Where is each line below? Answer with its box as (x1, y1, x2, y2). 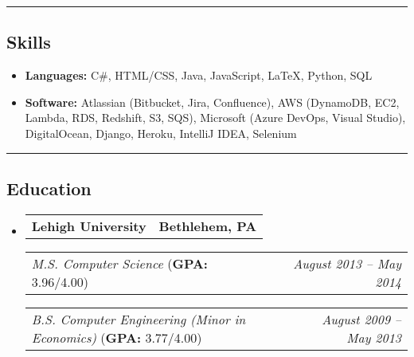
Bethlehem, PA (158, 216, 257, 235)
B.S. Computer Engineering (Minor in (31, 309, 246, 328)
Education (6, 175, 92, 200)
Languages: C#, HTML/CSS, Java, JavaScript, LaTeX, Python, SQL (25, 67, 373, 84)
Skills (6, 29, 51, 54)
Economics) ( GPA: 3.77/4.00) (31, 328, 202, 347)
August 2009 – (322, 309, 401, 328)
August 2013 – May (293, 253, 401, 273)
